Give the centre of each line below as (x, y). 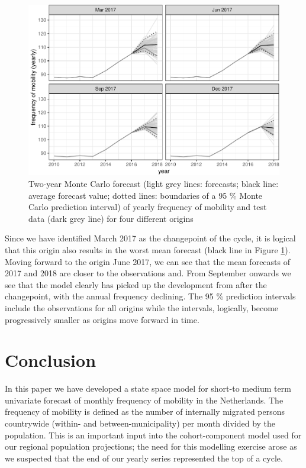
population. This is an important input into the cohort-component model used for (153, 435)
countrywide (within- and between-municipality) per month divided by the (140, 423)
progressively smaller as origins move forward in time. (102, 319)
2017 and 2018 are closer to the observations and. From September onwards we (148, 273)
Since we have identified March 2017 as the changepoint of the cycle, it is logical (150, 238)
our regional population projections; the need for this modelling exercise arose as (151, 446)
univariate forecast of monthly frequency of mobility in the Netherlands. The (144, 400)
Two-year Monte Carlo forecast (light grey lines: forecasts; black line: (154, 183)
